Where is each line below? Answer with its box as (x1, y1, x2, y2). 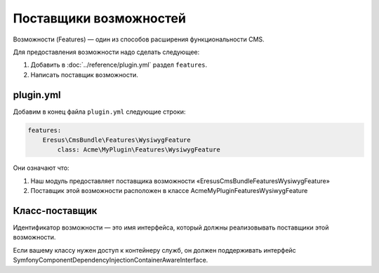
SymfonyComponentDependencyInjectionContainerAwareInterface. (13, 256, 208, 265)
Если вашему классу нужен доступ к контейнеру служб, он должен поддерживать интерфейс (13, 246, 296, 254)
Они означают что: (13, 164, 69, 172)
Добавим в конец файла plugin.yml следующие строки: (13, 107, 186, 116)
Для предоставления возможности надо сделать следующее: (13, 48, 200, 56)
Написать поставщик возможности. (30, 70, 138, 79)
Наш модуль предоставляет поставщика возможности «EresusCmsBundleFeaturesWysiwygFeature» (30, 176, 330, 185)
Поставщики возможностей (13, 11, 186, 26)
